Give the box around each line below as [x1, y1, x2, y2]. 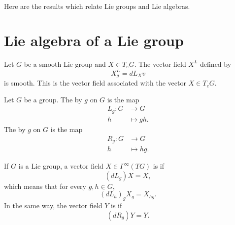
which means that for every [4, 180, 86, 191]
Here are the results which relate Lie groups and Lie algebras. [4, 1, 190, 11]
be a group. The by [24, 94, 82, 104]
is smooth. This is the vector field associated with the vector [4, 78, 186, 88]
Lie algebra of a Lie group [4, 30, 184, 50]
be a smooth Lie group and [24, 58, 106, 69]
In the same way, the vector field [4, 200, 102, 211]
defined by [200, 58, 232, 69]
